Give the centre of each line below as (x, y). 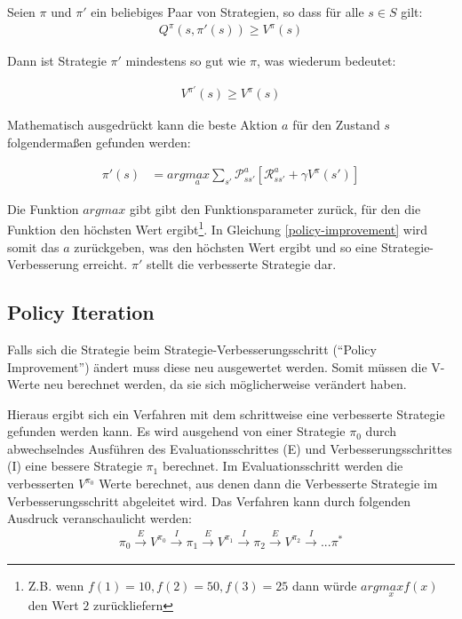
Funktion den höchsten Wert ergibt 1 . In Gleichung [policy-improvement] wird (218, 228)
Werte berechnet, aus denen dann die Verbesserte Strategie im (268, 484)
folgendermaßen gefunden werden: (99, 142)
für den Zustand (336, 125)
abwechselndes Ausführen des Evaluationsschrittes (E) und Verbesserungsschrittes (230, 448)
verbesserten (41, 484)
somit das (33, 246)
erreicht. (105, 264)
